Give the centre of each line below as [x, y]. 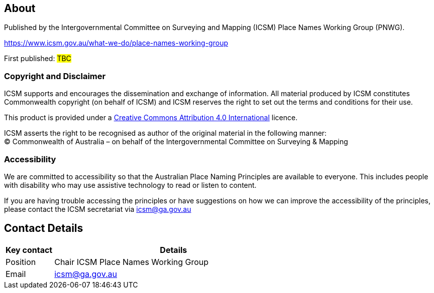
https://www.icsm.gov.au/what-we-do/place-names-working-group [116, 43]
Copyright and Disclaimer [55, 76]
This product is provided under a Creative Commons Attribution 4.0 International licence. [151, 118]
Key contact [29, 250]
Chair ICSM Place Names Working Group [132, 262]
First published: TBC [38, 59]
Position [21, 262]
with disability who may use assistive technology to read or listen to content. [130, 185]
